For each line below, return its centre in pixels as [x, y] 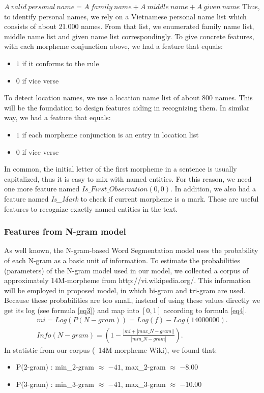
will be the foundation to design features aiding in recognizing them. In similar [127, 107]
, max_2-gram [143, 367]
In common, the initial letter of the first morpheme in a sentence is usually [121, 169]
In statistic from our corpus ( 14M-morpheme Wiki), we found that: [111, 349]
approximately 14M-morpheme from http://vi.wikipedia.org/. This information [127, 280]
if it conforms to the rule [61, 63]
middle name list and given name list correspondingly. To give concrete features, [129, 36]
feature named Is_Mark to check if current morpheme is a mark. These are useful [131, 198]
